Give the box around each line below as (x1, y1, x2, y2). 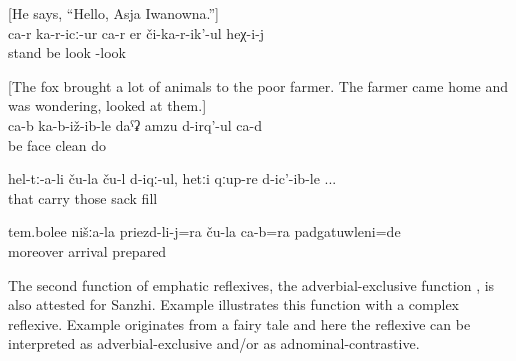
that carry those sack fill (8, 187, 158, 208)
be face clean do (8, 134, 106, 155)
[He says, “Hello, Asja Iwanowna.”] (8, 3, 219, 23)
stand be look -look (8, 42, 126, 63)
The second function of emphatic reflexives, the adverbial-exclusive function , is (8, 274, 495, 295)
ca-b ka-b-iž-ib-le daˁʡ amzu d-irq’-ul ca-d (8, 114, 262, 135)
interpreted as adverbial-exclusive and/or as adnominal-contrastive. (8, 333, 420, 354)
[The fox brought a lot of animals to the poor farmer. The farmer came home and (8, 75, 509, 96)
